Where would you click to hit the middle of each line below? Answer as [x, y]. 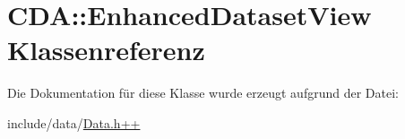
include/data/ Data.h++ [74, 122]
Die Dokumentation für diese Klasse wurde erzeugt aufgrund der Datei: [203, 93]
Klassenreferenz [106, 50]
